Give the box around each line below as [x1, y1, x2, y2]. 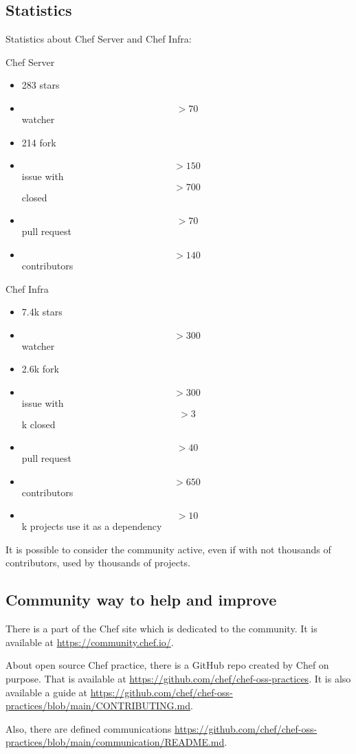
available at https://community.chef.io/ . [5, 634, 174, 649]
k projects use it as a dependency [21, 519, 162, 533]
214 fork [21, 135, 56, 149]
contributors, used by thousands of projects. [5, 555, 190, 570]
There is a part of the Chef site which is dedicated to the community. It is [5, 621, 318, 636]
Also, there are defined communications [5, 721, 172, 735]
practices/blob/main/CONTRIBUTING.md [5, 698, 190, 713]
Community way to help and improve [5, 589, 277, 610]
